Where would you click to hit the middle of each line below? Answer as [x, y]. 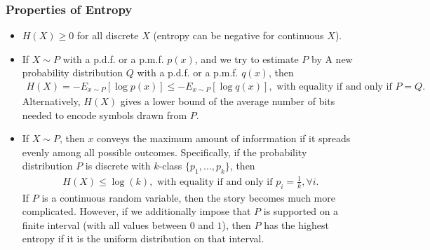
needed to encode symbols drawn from [105, 114]
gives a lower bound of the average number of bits [228, 101]
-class [170, 166]
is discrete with [118, 166]
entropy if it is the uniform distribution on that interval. [143, 238]
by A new [332, 58]
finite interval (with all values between [105, 224]
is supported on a [301, 211]
